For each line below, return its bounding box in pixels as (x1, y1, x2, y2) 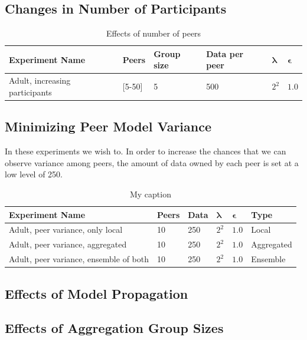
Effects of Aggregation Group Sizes (5, 319, 224, 337)
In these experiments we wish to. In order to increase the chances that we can (5, 145, 286, 157)
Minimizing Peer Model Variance (5, 117, 211, 136)
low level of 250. (5, 168, 63, 180)
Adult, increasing (9, 74, 71, 87)
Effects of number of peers (106, 27, 201, 39)
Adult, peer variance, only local (9, 223, 123, 236)
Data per (206, 47, 244, 60)
